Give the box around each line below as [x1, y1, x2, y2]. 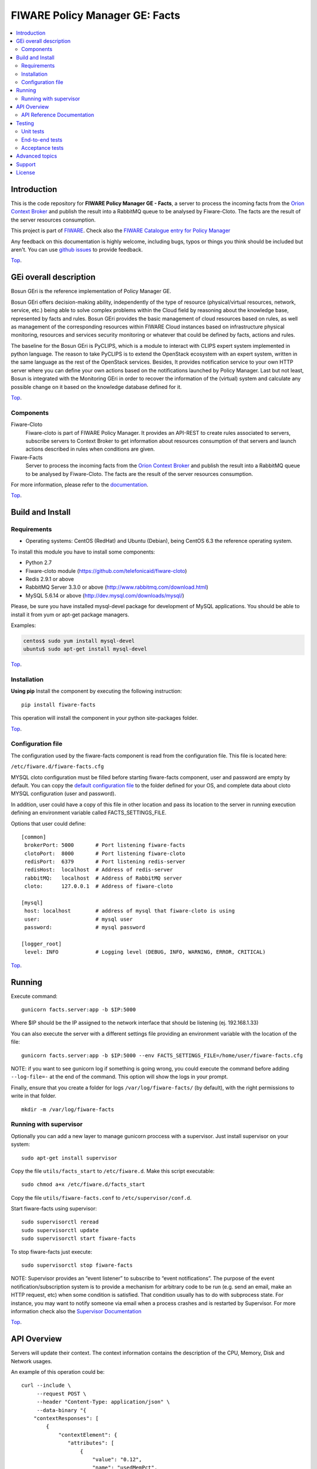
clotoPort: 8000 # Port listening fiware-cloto [24, 850, 186, 857]
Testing [16, 119, 35, 126]
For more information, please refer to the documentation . [11, 481, 149, 488]
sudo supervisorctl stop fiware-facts [21, 1262, 133, 1269]
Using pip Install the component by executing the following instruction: [11, 687, 182, 695]
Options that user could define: [11, 820, 86, 827]
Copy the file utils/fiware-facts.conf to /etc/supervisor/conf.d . [11, 1194, 192, 1201]
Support [16, 160, 36, 167]
